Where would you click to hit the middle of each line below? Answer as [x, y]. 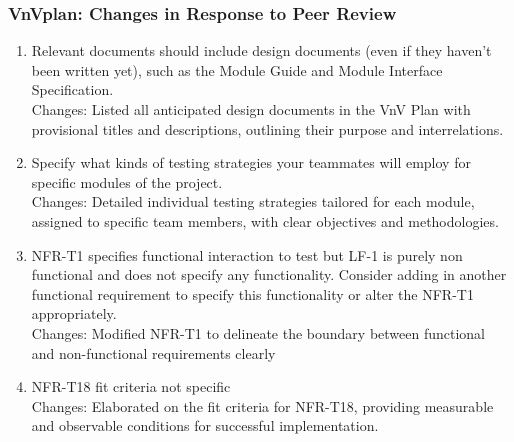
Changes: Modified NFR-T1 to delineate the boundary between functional [258, 332]
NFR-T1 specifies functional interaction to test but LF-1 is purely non [247, 254]
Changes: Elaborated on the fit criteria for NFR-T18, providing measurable [262, 405]
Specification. [72, 89]
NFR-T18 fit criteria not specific [131, 386]
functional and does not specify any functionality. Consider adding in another [269, 274]
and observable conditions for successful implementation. [205, 425]
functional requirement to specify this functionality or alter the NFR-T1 [252, 293]
